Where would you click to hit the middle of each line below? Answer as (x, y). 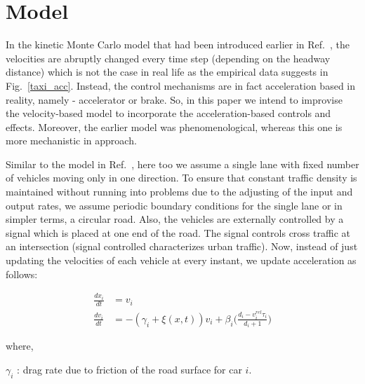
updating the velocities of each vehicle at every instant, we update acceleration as (181, 260)
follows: (22, 274)
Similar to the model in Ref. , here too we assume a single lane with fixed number (182, 164)
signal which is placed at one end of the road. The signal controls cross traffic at (178, 232)
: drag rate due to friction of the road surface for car (130, 369)
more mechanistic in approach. (71, 140)
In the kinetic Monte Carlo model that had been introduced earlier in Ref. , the (178, 44)
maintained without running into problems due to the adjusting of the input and (179, 192)
